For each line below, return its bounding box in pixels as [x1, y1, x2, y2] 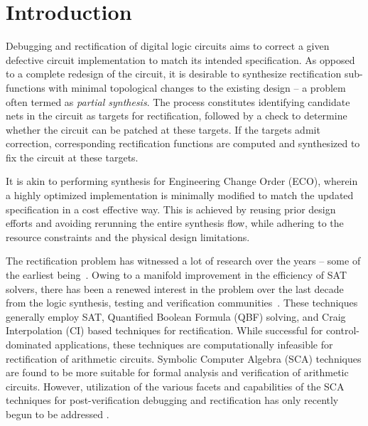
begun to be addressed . [6, 406, 109, 421]
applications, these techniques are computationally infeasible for [55, 337, 333, 351]
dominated [6, 337, 52, 351]
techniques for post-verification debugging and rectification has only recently [6, 393, 339, 408]
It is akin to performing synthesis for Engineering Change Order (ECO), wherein [6, 174, 358, 188]
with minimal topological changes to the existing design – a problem [48, 80, 346, 95]
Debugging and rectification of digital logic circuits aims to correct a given [6, 38, 330, 53]
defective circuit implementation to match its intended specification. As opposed [6, 52, 355, 67]
